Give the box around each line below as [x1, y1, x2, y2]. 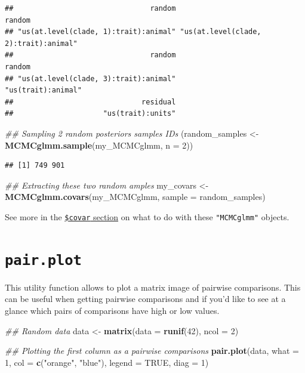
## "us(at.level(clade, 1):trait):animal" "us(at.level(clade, [5, 27, 261, 36]
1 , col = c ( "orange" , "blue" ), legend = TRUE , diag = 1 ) [5, 356, 209, 368]
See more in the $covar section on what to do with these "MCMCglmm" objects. [5, 210, 289, 223]
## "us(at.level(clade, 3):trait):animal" [5, 74, 176, 83]
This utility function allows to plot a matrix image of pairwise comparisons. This [5, 280, 301, 293]
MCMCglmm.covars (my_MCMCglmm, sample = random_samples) [5, 190, 266, 203]
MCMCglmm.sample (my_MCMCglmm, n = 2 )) [5, 138, 193, 151]
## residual [5, 97, 176, 106]
